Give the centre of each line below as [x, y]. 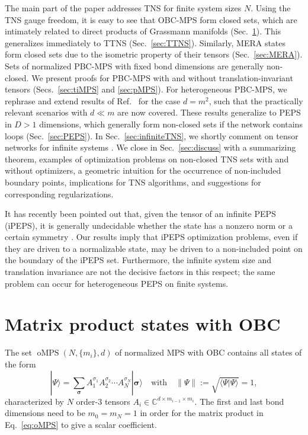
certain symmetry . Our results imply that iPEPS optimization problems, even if [151, 237]
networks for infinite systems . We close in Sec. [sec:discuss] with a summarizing [150, 147]
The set [18, 352]
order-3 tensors [103, 401]
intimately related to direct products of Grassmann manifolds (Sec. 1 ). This [143, 31]
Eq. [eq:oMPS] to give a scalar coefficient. [81, 424]
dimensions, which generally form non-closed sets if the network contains [171, 124]
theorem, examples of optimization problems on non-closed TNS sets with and [147, 159]
